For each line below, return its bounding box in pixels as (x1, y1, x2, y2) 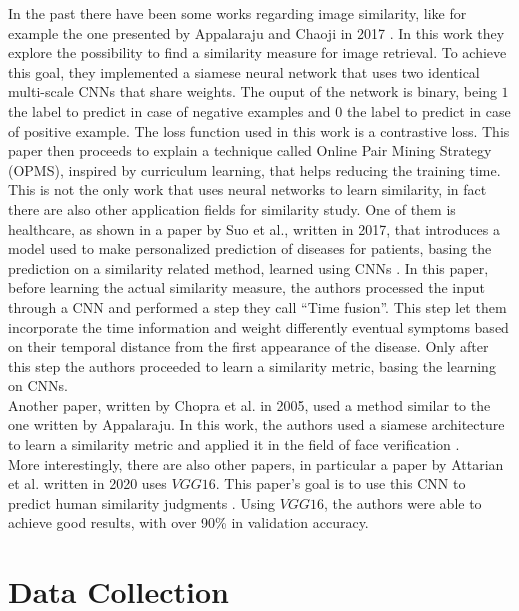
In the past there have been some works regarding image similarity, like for (8, 3, 467, 23)
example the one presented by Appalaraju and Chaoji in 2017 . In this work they (8, 22, 505, 43)
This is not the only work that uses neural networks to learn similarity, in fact (8, 179, 487, 200)
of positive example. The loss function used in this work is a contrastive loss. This (8, 120, 510, 141)
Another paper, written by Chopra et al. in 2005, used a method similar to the (8, 394, 491, 415)
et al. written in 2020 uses (8, 473, 167, 494)
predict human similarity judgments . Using (8, 492, 276, 513)
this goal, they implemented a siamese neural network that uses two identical (8, 61, 480, 82)
